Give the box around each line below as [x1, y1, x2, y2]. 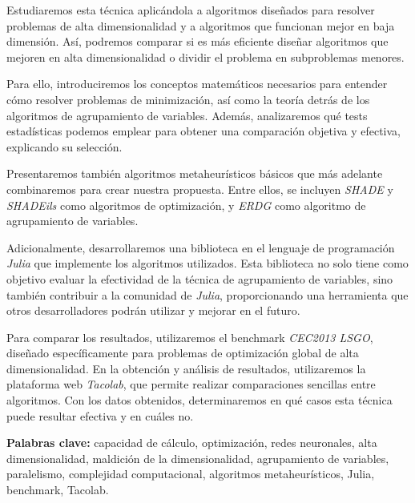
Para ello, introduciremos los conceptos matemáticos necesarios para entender [6, 75, 388, 92]
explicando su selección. [6, 138, 123, 155]
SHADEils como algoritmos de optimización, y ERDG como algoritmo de [6, 196, 366, 213]
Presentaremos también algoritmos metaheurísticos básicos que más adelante [6, 165, 383, 182]
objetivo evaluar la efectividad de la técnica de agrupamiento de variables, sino [6, 270, 393, 287]
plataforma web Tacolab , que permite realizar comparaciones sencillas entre [6, 376, 376, 392]
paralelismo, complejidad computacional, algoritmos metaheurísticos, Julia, [6, 465, 375, 482]
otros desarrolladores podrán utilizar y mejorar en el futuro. [6, 302, 300, 319]
